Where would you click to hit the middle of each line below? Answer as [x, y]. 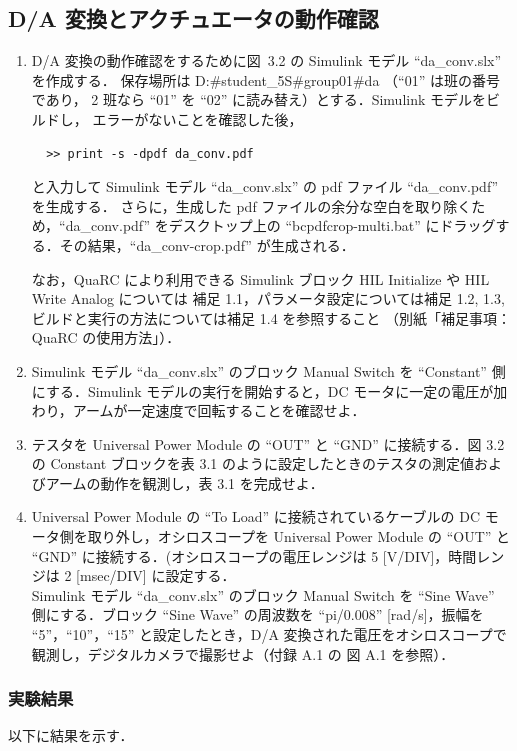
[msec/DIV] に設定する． [156, 575]
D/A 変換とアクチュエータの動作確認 [193, 18]
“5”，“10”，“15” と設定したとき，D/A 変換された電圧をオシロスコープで [269, 634]
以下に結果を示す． [71, 735]
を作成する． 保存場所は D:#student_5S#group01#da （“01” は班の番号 [265, 79]
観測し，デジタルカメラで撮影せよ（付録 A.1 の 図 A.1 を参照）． [243, 653]
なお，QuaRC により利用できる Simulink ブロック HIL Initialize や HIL [260, 278]
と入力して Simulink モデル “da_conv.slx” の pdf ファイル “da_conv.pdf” [265, 186]
